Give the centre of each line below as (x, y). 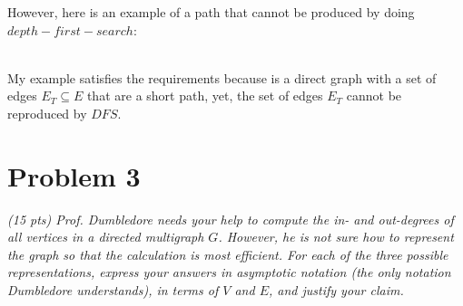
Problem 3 (74, 175)
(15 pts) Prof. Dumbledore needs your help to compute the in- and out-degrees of (231, 219)
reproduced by (47, 113)
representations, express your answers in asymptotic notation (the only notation (229, 272)
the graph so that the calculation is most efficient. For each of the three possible (228, 254)
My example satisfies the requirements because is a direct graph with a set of (222, 77)
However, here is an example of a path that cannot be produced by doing (211, 12)
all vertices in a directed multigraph (106, 237)
